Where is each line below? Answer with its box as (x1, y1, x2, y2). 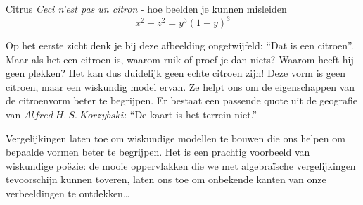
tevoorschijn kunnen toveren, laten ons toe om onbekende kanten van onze (6, 172, 326, 187)
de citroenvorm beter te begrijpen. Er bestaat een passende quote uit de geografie (6, 93, 357, 108)
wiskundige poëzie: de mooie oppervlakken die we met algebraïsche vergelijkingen (6, 158, 356, 173)
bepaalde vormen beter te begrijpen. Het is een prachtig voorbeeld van (6, 144, 310, 159)
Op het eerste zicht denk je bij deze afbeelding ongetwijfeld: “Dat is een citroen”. (6, 38, 354, 53)
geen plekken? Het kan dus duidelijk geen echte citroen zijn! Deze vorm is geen (6, 66, 345, 80)
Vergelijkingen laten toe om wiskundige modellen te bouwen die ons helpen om (6, 130, 345, 145)
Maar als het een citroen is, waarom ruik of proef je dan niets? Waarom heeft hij (6, 51, 354, 66)
